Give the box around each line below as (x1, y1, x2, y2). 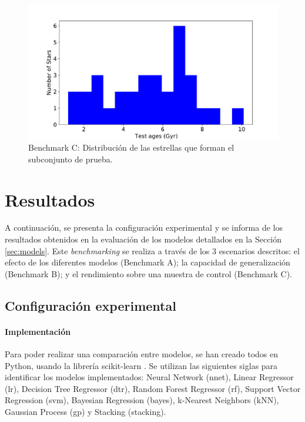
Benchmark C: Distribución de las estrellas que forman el (28, 141, 234, 154)
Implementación (5, 325, 71, 337)
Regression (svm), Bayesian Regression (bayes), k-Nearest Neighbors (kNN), (5, 394, 279, 406)
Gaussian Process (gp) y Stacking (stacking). (5, 405, 166, 417)
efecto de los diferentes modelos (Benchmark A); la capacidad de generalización (5, 256, 290, 268)
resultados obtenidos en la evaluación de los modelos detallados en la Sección (5, 233, 282, 245)
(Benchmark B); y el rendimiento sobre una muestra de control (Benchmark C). (5, 267, 292, 280)
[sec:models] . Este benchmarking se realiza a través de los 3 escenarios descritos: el (5, 244, 300, 257)
